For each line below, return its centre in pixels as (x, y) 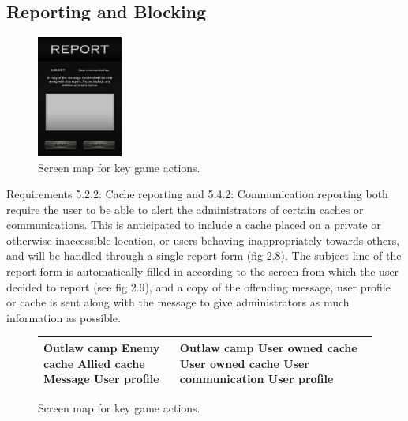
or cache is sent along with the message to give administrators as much (178, 302)
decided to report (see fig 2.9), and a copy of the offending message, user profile (198, 286)
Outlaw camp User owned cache (268, 347)
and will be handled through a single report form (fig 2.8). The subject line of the (204, 256)
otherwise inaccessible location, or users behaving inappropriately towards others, (203, 240)
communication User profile (256, 379)
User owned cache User (244, 363)
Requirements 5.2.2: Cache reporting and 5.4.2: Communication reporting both (197, 194)
